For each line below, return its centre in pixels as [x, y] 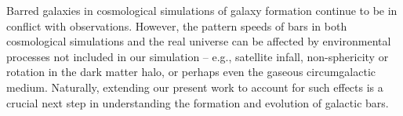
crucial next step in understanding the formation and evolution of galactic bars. [198, 102]
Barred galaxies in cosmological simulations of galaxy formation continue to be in [202, 10]
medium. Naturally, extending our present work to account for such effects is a [195, 87]
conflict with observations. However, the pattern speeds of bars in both [177, 25]
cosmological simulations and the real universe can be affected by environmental [199, 41]
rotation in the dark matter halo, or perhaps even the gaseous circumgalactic [191, 72]
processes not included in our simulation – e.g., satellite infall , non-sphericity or [198, 56]
